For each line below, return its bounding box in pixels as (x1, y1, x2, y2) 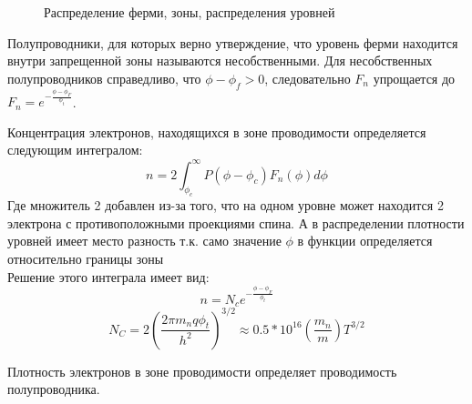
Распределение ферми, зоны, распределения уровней (44, 3, 335, 21)
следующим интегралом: (7, 140, 143, 159)
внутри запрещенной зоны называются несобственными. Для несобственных (7, 51, 433, 70)
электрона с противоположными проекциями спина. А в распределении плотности (7, 213, 465, 232)
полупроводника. (7, 379, 100, 399)
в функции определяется (297, 231, 433, 250)
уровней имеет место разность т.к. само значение (7, 231, 282, 250)
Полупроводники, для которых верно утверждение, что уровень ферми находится (7, 33, 458, 52)
